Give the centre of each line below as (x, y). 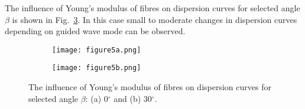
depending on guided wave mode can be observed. (95, 31)
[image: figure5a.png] (97, 50)
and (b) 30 (133, 98)
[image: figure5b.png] (97, 68)
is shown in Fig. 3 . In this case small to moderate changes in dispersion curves (155, 19)
